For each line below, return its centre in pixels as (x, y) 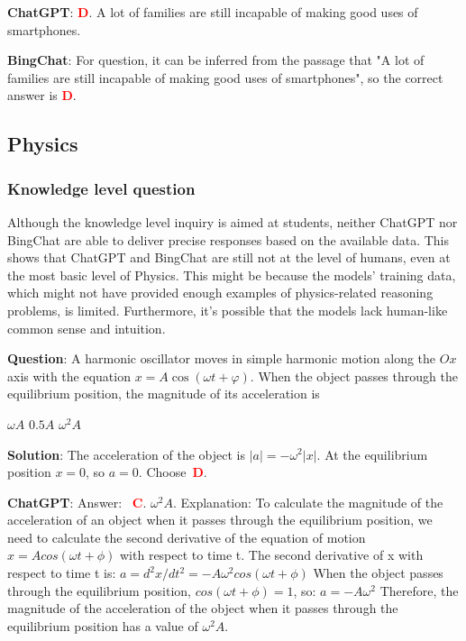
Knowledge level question (101, 188)
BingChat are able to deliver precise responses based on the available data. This (228, 239)
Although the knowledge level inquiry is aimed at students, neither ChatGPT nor (233, 221)
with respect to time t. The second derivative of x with (272, 555)
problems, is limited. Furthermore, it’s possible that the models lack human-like (228, 310)
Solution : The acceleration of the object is (126, 454)
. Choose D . (173, 472)
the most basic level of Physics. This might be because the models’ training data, (232, 275)
